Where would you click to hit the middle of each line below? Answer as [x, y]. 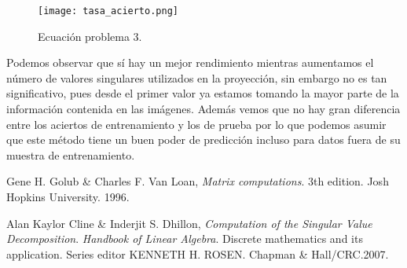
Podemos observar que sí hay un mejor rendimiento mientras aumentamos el [190, 62]
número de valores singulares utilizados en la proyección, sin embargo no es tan [197, 77]
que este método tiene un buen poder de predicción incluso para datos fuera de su [203, 140]
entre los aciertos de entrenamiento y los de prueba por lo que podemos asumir [196, 124]
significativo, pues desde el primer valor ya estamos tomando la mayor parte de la [203, 93]
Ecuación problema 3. [90, 36]
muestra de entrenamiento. [71, 154]
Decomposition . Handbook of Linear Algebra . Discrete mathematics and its [185, 239]
